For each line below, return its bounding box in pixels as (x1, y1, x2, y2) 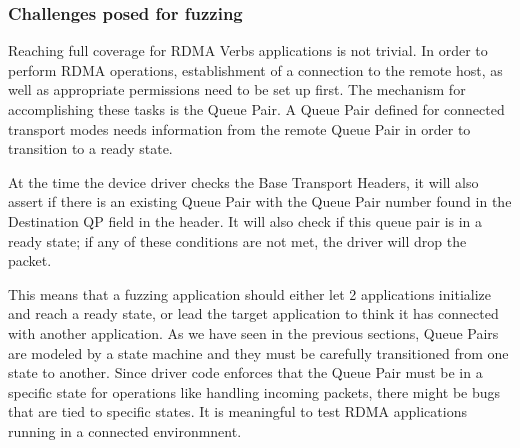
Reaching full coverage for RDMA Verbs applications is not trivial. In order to (8, 40, 488, 61)
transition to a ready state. (8, 138, 173, 159)
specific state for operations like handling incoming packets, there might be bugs (8, 381, 501, 402)
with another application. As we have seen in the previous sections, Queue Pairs (8, 322, 499, 343)
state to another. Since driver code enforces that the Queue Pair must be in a (8, 362, 483, 383)
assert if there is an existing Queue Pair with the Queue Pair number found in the (8, 191, 512, 212)
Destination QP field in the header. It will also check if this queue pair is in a (8, 210, 483, 231)
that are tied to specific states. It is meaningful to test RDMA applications (8, 401, 467, 422)
